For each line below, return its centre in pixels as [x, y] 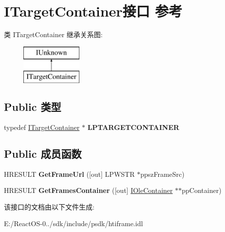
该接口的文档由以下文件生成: [49, 207]
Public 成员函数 [43, 154]
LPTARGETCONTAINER [133, 127]
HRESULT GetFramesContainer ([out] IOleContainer [88, 190]
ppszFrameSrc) [162, 174]
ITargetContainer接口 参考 [93, 11]
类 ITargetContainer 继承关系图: [53, 34]
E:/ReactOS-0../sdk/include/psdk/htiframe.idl [74, 223]
